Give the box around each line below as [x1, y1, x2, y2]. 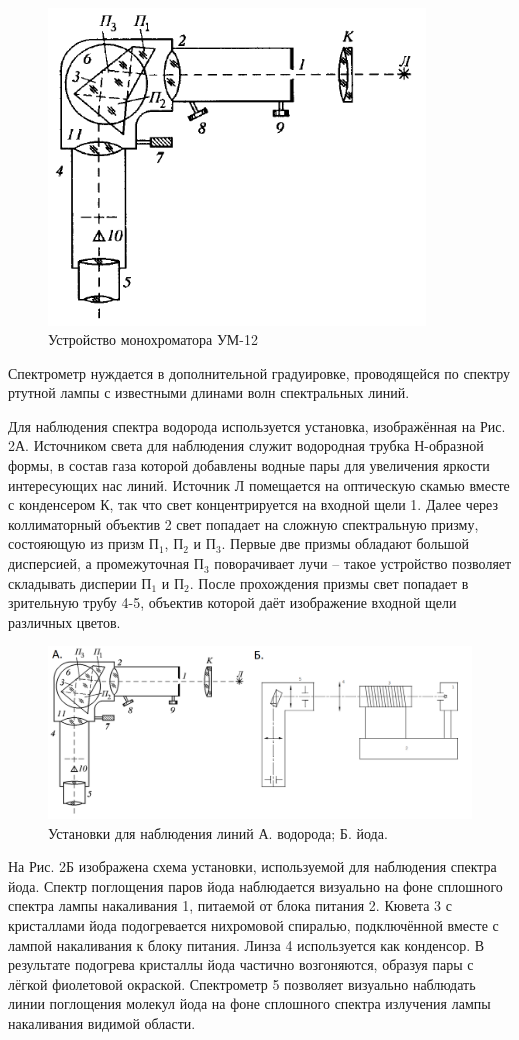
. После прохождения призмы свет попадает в [189, 572, 469, 593]
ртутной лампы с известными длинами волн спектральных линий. [8, 382, 410, 403]
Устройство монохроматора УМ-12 [48, 329, 258, 350]
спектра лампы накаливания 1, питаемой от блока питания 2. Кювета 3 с [8, 895, 452, 916]
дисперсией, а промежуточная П [8, 553, 204, 574]
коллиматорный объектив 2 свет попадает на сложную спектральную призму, [8, 513, 479, 534]
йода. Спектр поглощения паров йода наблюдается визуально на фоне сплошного [8, 875, 503, 896]
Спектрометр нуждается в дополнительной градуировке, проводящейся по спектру [8, 362, 511, 383]
